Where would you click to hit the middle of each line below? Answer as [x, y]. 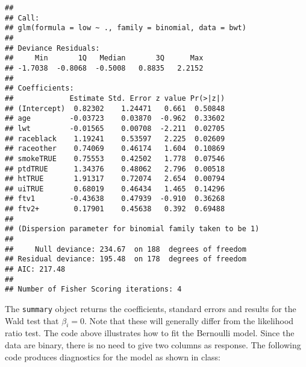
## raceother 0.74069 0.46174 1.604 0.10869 [115, 149]
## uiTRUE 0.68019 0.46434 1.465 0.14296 [115, 189]
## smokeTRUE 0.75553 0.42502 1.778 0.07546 [115, 158]
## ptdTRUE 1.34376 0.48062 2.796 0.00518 [115, 169]
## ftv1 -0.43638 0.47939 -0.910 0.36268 [115, 199]
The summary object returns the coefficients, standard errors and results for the [151, 309]
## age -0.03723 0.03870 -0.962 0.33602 [115, 119]
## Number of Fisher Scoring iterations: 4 [93, 289]
